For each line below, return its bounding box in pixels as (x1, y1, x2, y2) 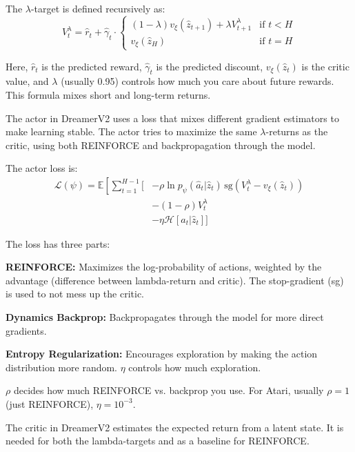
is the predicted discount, (156, 59, 263, 73)
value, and (6, 74, 49, 88)
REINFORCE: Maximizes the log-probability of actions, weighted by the (6, 259, 322, 274)
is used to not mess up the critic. (6, 286, 144, 301)
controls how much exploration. (128, 360, 261, 374)
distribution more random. (6, 360, 118, 374)
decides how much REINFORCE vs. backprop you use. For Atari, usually (13, 383, 324, 397)
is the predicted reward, (41, 59, 142, 73)
